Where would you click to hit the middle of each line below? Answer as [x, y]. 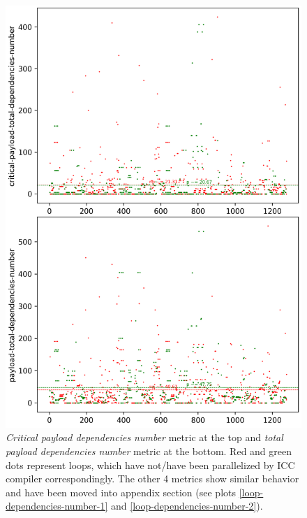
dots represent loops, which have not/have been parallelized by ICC [150, 465]
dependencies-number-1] [57, 506]
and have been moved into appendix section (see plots [121, 492]
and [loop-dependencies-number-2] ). [187, 506]
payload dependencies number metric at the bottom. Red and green [149, 451]
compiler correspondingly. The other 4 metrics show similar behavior [152, 479]
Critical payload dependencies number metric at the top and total [144, 437]
